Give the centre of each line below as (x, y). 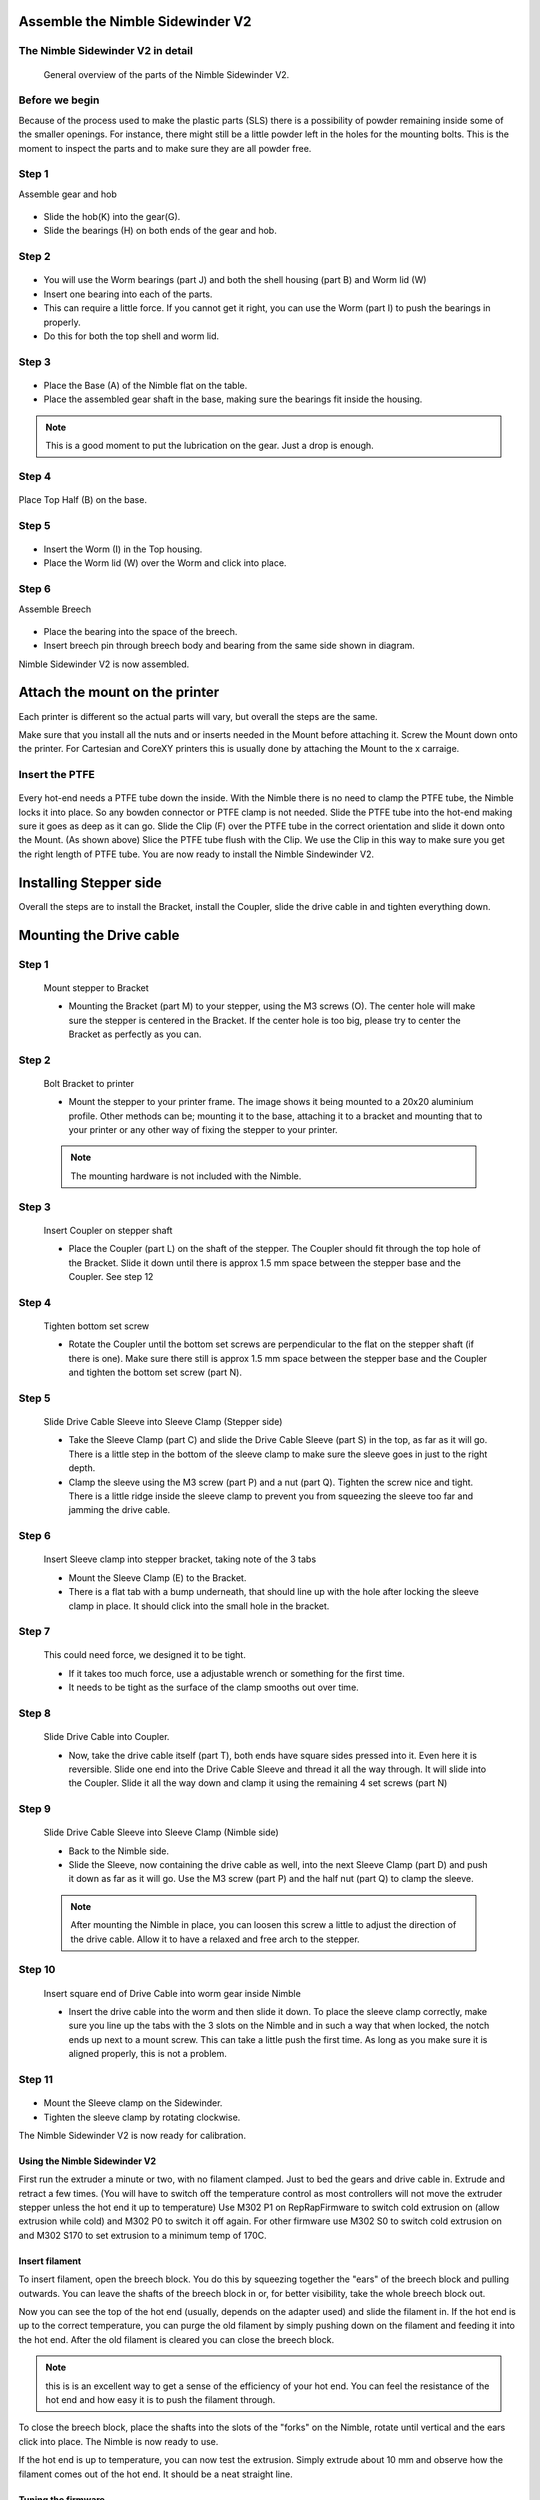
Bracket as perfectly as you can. (135, 1034)
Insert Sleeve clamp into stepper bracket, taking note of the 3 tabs (180, 1559)
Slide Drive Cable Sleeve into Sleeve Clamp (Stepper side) (163, 1422)
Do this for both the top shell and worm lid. (131, 336)
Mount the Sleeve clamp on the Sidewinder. (133, 2103)
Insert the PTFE (56, 775)
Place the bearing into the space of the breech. (140, 631)
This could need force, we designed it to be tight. (145, 1655)
